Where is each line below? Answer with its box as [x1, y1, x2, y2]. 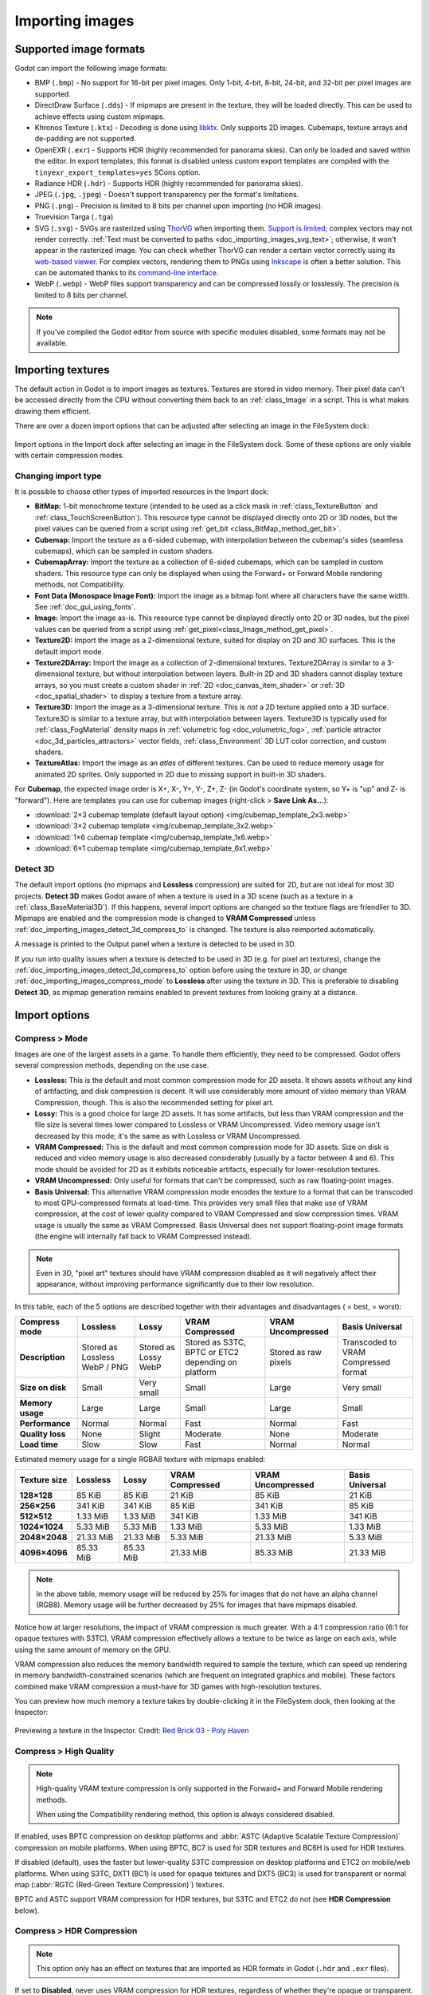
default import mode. [34, 646, 104, 656]
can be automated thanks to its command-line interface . [34, 268, 219, 278]
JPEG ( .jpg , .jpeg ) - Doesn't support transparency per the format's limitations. [34, 190, 299, 199]
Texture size [19, 1474, 68, 1485]
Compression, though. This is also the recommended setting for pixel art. [34, 1097, 275, 1107]
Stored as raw [269, 1347, 322, 1358]
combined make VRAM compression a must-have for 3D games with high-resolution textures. [14, 1681, 322, 1691]
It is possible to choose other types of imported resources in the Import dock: [14, 487, 269, 496]
